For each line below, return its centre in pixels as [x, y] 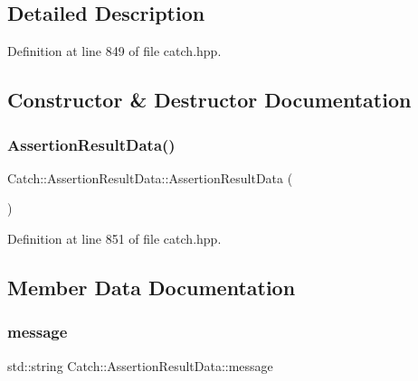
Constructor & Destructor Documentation [209, 100]
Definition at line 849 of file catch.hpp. [114, 51]
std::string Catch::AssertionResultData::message [140, 365]
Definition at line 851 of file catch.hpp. [114, 238]
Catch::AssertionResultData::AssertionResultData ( [150, 177]
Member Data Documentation [152, 287]
